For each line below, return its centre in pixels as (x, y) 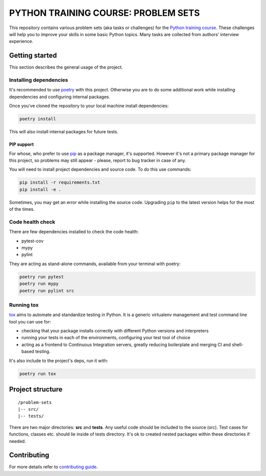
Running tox (24, 305)
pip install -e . (40, 189)
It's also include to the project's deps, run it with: (59, 360)
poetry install (38, 119)
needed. (17, 441)
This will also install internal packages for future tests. (64, 132)
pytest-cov (33, 241)
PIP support (21, 144)
